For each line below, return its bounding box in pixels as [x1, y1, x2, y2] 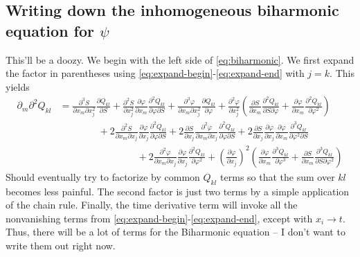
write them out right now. [6, 238, 116, 252]
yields [6, 79, 30, 94]
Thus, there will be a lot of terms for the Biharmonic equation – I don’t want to [6, 224, 345, 239]
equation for [6, 19, 94, 41]
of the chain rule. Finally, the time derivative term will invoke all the [6, 197, 298, 212]
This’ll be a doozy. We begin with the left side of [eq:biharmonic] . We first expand [6, 52, 354, 67]
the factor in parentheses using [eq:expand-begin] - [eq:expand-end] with [6, 66, 305, 80]
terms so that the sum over [220, 169, 335, 184]
